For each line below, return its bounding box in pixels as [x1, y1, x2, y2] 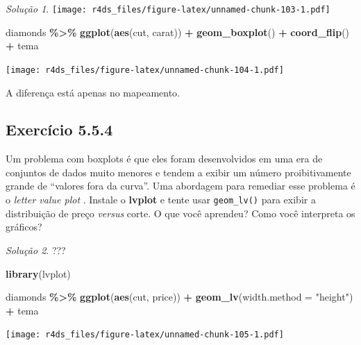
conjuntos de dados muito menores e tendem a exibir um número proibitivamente [6, 165, 351, 179]
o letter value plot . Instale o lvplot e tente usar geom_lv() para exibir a [6, 192, 316, 207]
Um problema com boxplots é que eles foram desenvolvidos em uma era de [6, 151, 323, 166]
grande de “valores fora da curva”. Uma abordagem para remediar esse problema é [6, 178, 355, 193]
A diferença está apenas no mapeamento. [6, 85, 180, 99]
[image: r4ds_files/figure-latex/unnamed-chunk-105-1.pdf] [6, 330, 284, 340]
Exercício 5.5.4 [6, 119, 113, 140]
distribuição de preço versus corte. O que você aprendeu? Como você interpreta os [6, 205, 355, 220]
